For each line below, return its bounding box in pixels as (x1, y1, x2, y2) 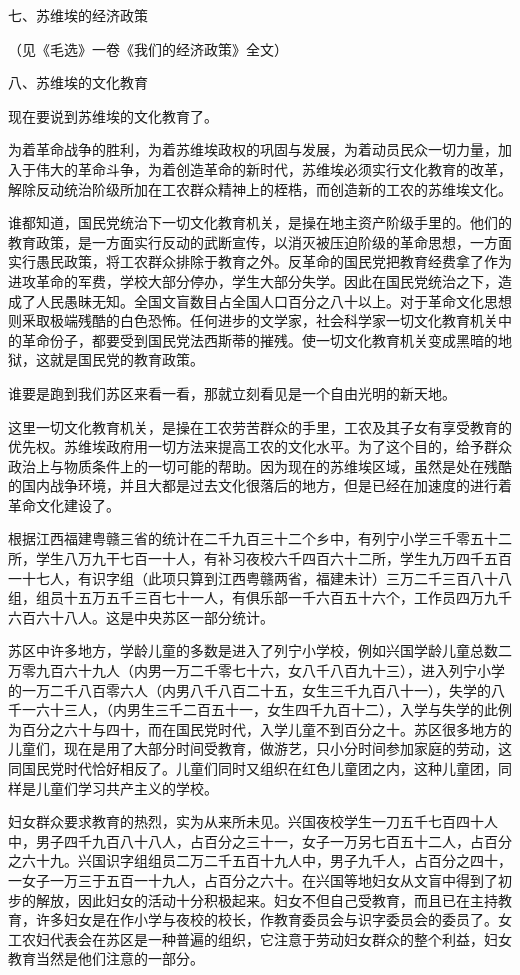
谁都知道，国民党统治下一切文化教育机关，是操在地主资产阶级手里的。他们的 (8, 212, 512, 233)
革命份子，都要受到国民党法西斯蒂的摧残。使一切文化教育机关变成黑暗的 (21, 329, 498, 350)
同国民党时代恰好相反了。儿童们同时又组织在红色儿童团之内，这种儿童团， (8, 758, 498, 778)
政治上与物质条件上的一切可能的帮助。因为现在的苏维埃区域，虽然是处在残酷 (8, 455, 512, 476)
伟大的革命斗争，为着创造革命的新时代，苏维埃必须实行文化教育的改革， (35, 158, 512, 179)
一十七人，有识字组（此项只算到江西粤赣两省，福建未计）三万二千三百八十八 (8, 567, 512, 588)
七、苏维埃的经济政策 (8, 5, 148, 25)
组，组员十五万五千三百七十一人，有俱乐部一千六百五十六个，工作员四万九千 (8, 587, 512, 608)
